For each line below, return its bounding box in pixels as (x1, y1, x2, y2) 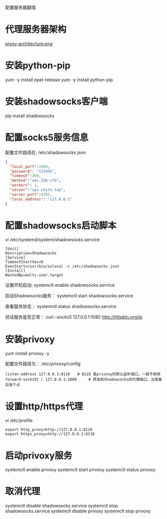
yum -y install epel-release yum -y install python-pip (5, 77, 113, 83)
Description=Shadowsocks (5, 251, 57, 256)
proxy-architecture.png (5, 41, 53, 47)
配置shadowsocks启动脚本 (5, 220, 117, 231)
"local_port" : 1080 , (9, 164, 50, 169)
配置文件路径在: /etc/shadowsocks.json (5, 149, 86, 155)
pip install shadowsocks (5, 112, 55, 119)
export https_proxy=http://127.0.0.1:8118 (5, 432, 95, 437)
